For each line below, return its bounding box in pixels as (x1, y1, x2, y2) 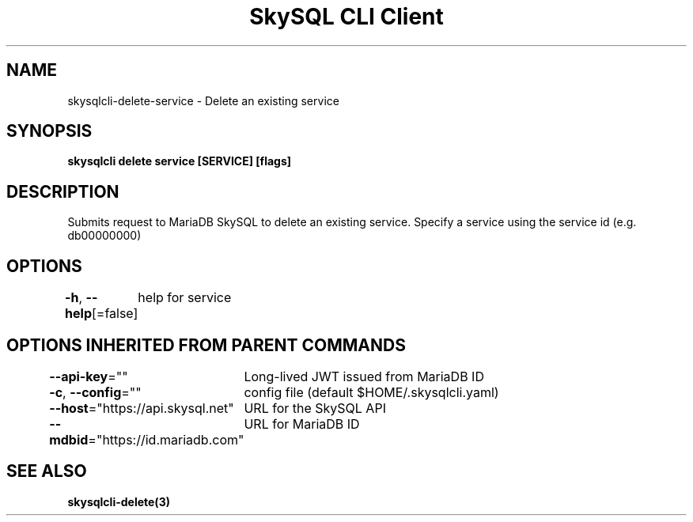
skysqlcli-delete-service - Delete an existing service (67, 93, 339, 108)
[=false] (91, 305, 138, 322)
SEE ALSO (6, 461, 87, 482)
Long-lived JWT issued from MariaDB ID (244, 368, 484, 384)
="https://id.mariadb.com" (88, 431, 244, 448)
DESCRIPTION (6, 181, 119, 202)
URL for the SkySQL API (244, 399, 386, 416)
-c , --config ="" (49, 384, 142, 400)
